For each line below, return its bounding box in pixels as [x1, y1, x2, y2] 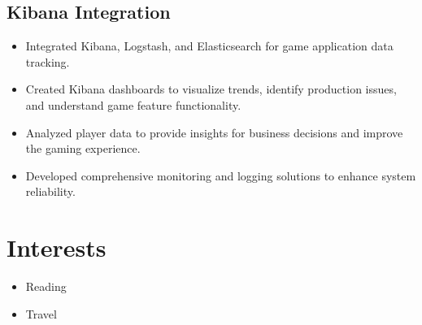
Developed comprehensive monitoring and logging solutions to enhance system [25, 167, 416, 184]
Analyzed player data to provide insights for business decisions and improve [25, 123, 403, 141]
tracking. [25, 53, 70, 70]
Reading [25, 278, 67, 295]
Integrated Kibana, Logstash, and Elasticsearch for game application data [25, 37, 394, 54]
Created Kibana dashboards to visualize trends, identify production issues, [25, 80, 397, 97]
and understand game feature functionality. [25, 96, 241, 113]
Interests [7, 231, 107, 264]
